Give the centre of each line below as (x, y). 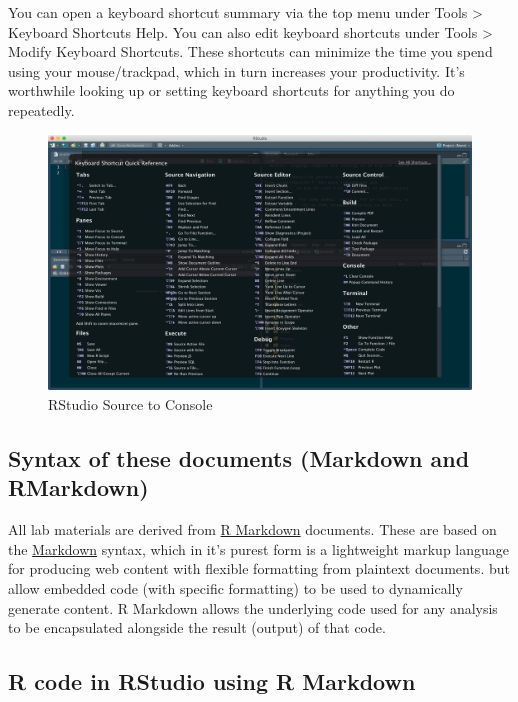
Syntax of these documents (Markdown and (239, 458)
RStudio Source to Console (130, 404)
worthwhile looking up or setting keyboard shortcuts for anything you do (231, 90)
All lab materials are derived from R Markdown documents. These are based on (252, 529)
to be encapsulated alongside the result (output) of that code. (197, 627)
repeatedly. (41, 109)
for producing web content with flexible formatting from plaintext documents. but (259, 568)
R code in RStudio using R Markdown (212, 681)
